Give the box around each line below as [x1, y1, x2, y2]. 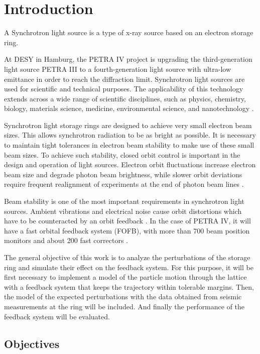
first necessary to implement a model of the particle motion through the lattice [4, 272, 247, 282]
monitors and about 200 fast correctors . [4, 235, 128, 246]
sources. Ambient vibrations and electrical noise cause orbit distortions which [4, 205, 242, 216]
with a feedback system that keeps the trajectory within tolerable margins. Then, [4, 281, 254, 292]
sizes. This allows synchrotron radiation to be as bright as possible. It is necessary [4, 130, 256, 140]
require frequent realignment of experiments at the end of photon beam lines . [4, 179, 244, 189]
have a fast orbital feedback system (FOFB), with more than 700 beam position [4, 225, 250, 235]
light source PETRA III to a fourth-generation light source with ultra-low [4, 63, 231, 74]
